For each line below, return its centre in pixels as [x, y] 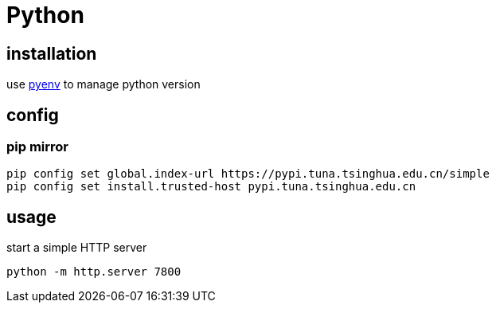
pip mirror [38, 147]
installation [52, 53]
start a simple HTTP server [77, 248]
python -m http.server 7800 [94, 272]
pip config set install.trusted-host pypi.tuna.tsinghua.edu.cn [211, 187]
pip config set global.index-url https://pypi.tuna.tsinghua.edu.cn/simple [248, 174]
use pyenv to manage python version [103, 84]
